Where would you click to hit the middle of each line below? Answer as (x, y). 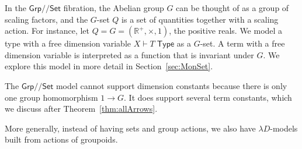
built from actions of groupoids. (61, 139)
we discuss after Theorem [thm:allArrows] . (81, 109)
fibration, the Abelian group (114, 8)
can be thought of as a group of (232, 8)
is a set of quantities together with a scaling (200, 19)
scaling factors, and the (46, 19)
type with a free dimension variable (68, 43)
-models (284, 128)
